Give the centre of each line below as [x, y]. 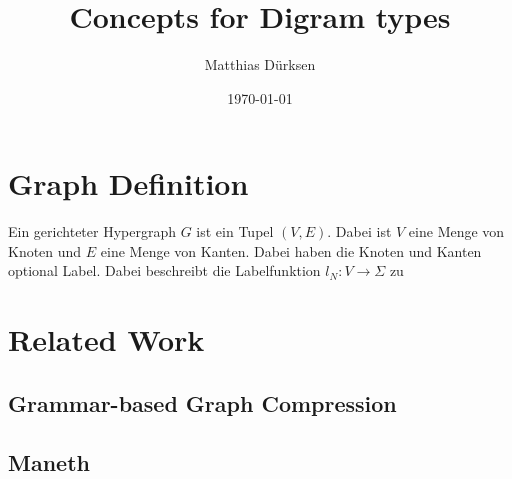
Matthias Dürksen [260, 64]
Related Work [106, 339]
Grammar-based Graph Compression [202, 402]
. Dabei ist [359, 231]
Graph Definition [128, 183]
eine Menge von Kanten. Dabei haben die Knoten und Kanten [291, 250]
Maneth [49, 461]
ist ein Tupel [235, 231]
